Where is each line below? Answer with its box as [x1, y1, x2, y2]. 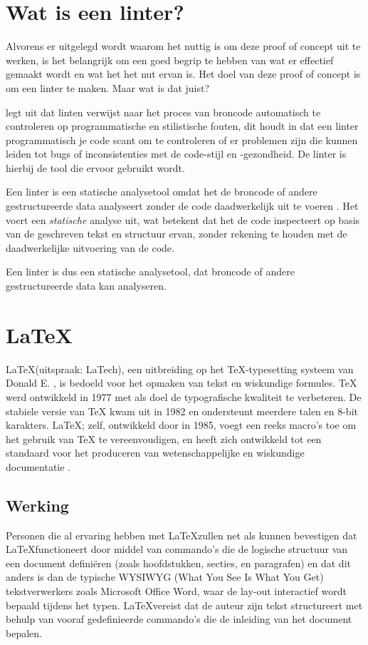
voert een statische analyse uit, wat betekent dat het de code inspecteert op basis [6, 212, 360, 227]
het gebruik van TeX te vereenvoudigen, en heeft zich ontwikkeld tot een [6, 431, 322, 446]
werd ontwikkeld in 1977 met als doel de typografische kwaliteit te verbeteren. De [6, 389, 362, 404]
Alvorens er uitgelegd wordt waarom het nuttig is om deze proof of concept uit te [6, 39, 361, 54]
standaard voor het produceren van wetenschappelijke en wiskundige [6, 445, 305, 460]
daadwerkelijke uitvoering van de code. [6, 240, 174, 255]
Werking [6, 494, 69, 516]
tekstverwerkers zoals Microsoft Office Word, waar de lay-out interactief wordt [6, 584, 347, 599]
